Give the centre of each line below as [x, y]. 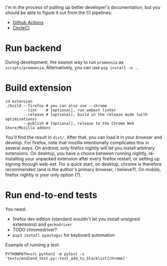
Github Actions [28, 22]
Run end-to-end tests [51, 195]
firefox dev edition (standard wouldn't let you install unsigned [76, 219]
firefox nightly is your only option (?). [43, 175]
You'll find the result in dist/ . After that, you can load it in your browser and [84, 137]
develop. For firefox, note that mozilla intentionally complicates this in [77, 142]
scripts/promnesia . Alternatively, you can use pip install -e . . [72, 67]
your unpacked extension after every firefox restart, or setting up [92, 158]
